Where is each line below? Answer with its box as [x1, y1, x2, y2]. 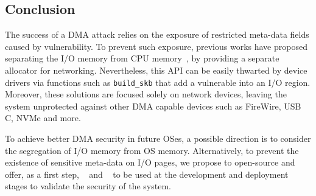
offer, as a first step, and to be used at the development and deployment [5, 167, 289, 180]
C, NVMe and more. [5, 111, 81, 124]
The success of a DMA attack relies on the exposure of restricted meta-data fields [5, 28, 309, 41]
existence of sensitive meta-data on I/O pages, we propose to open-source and [5, 156, 295, 169]
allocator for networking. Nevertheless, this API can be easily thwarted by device [5, 63, 307, 76]
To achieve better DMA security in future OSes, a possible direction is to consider [5, 132, 311, 145]
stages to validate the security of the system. [5, 180, 171, 192]
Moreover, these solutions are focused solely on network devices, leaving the [5, 88, 287, 100]
